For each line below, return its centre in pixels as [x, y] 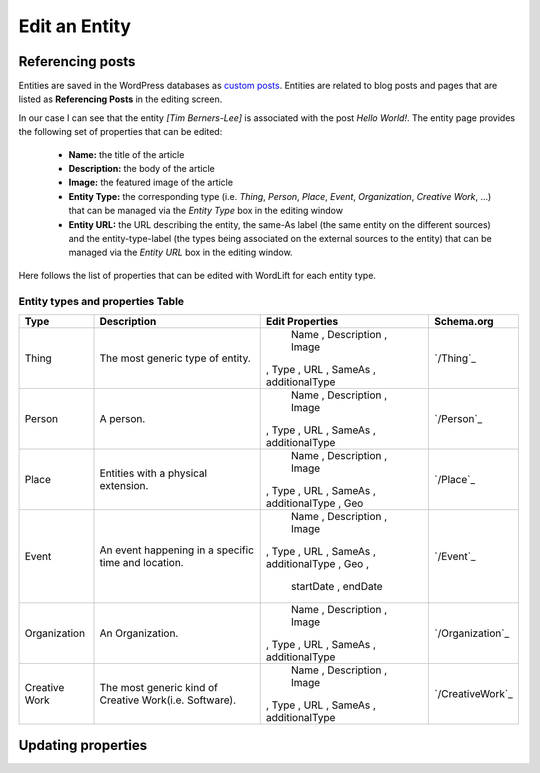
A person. [122, 418]
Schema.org [464, 321]
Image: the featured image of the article [151, 182]
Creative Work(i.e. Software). [168, 700]
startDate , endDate [337, 586]
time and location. [141, 562]
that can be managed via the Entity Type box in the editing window [206, 211]
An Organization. [139, 633]
